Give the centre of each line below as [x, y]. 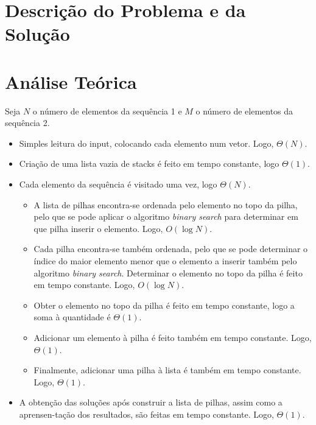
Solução [37, 34]
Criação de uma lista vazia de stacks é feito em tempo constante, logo [149, 163]
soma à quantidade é [72, 317]
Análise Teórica [71, 81]
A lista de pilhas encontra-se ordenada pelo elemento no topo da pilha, [166, 204]
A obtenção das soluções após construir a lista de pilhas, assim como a [151, 402]
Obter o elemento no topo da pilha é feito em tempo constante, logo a [164, 305]
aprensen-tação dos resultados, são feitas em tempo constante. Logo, [146, 414]
